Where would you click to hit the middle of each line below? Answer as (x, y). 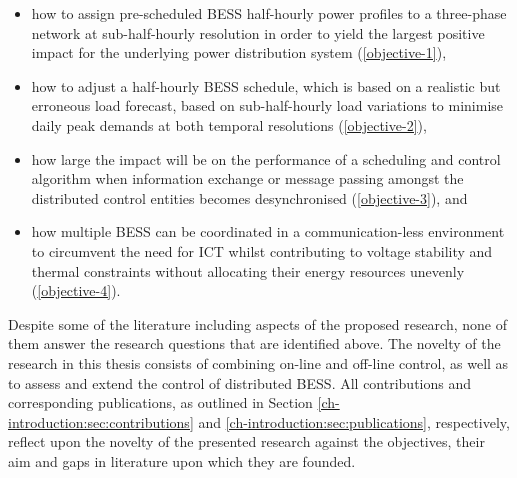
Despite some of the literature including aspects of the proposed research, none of (257, 323)
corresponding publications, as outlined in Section (160, 402)
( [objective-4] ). (76, 290)
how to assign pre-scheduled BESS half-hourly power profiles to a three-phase (269, 13)
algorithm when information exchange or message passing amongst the (247, 178)
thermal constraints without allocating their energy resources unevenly (248, 270)
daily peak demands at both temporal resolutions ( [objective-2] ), (229, 124)
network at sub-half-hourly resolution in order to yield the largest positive (258, 32)
